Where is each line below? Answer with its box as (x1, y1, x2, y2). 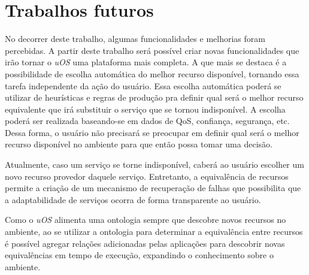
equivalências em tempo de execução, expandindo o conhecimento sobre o (5, 249, 274, 261)
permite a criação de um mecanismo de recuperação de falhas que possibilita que (5, 182, 301, 194)
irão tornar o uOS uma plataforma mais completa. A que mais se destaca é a (5, 56, 287, 68)
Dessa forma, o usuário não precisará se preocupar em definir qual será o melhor (5, 126, 299, 138)
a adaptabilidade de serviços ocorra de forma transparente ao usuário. (5, 193, 261, 206)
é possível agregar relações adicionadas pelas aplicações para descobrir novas (5, 237, 285, 249)
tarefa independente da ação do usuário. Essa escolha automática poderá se (5, 79, 281, 92)
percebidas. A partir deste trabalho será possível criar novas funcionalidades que (5, 44, 299, 56)
